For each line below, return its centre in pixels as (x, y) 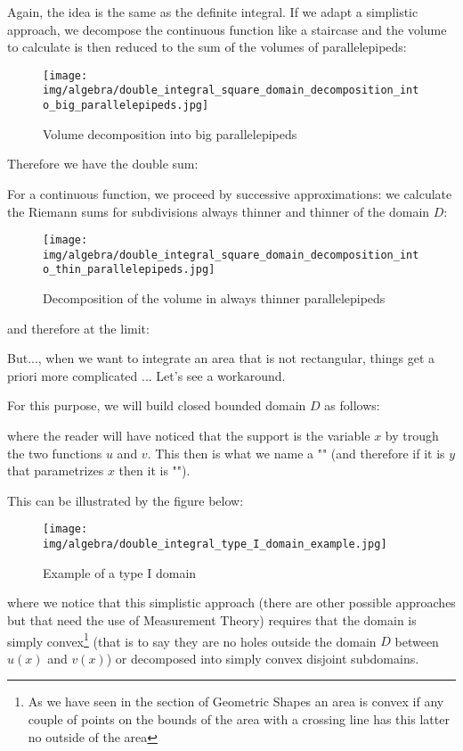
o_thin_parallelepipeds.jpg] (129, 270)
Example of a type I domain (120, 572)
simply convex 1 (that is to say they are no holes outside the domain (192, 640)
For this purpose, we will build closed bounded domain (157, 405)
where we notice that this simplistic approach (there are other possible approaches (231, 602)
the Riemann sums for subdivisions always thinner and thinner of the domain (219, 211)
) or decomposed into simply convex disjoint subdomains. (263, 658)
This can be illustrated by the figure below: (126, 500)
